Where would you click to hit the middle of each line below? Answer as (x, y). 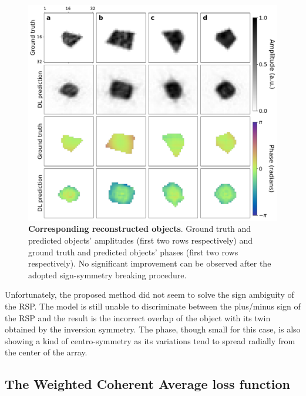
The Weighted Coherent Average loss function (147, 384)
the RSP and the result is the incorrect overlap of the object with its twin (138, 317)
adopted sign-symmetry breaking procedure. (107, 274)
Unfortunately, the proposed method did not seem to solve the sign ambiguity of (149, 294)
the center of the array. (46, 352)
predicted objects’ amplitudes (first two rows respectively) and (141, 240)
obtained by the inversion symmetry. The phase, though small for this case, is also (153, 329)
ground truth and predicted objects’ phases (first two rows (133, 252)
